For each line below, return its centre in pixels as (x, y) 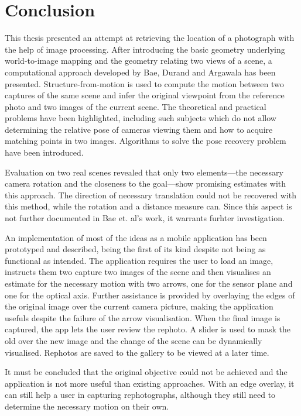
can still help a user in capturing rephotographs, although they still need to (140, 395)
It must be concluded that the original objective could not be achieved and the (146, 372)
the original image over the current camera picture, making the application (139, 306)
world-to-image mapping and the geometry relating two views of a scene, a (138, 61)
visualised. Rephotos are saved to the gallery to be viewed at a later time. (137, 352)
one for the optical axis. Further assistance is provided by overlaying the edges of (150, 295)
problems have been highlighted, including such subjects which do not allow (141, 118)
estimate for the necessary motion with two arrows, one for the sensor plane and (149, 283)
